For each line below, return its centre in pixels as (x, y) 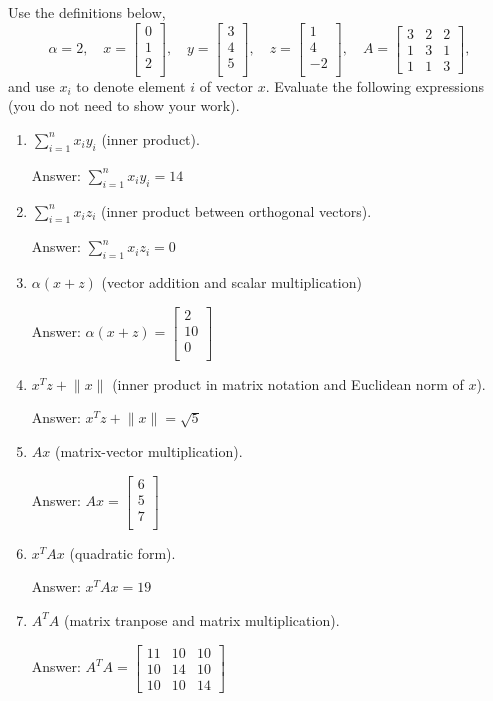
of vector (226, 85)
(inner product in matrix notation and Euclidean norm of (288, 383)
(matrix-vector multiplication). (148, 451)
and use (31, 85)
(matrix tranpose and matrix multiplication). (201, 619)
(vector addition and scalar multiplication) (231, 282)
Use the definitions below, (87, 12)
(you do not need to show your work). (124, 105)
